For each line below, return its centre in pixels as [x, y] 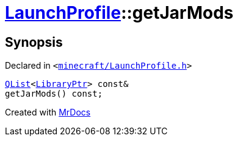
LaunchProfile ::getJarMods [119, 13]
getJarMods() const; [54, 94]
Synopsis [34, 42]
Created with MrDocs [48, 112]
